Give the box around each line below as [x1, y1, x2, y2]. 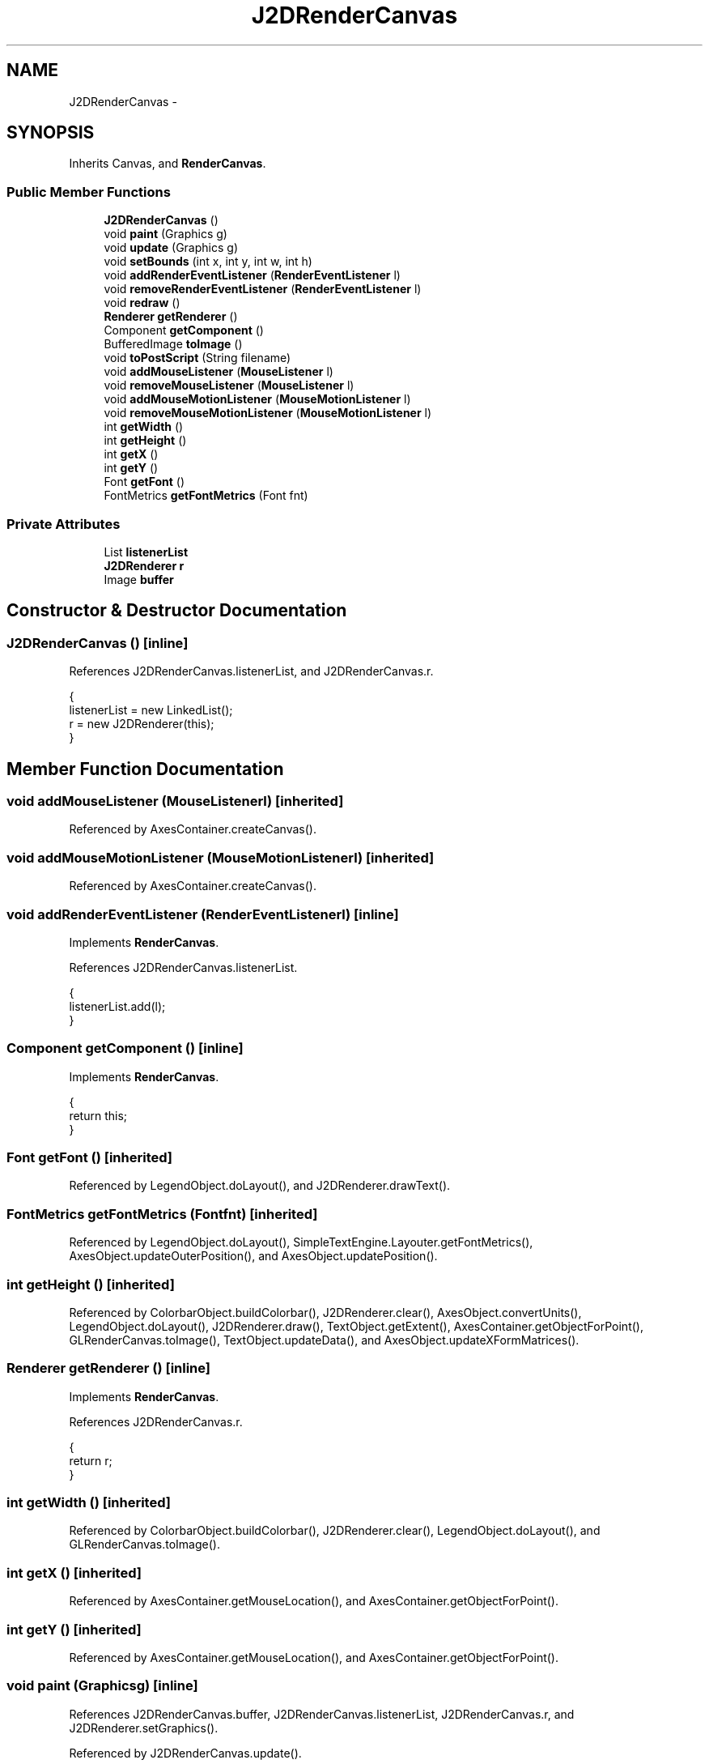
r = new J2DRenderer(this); [69, 717, 214, 731]
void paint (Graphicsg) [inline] [6, 1677, 198, 1694]
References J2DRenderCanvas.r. [69, 1414, 243, 1429]
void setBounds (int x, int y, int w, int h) [104, 254, 312, 269]
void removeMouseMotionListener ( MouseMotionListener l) [104, 406, 432, 420]
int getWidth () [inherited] [6, 1494, 171, 1510]
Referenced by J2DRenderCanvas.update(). [69, 1745, 302, 1760]
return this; [69, 1108, 128, 1123]
